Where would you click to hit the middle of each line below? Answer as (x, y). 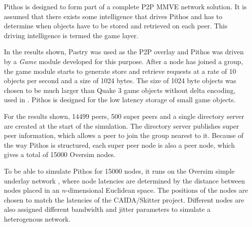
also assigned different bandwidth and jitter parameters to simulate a (107, 209)
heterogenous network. (37, 218)
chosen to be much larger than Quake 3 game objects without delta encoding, (120, 90)
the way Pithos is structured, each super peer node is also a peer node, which (119, 145)
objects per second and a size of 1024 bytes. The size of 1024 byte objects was (120, 80)
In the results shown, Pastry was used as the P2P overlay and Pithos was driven (124, 52)
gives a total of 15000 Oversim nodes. (60, 154)
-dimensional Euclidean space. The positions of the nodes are (157, 190)
